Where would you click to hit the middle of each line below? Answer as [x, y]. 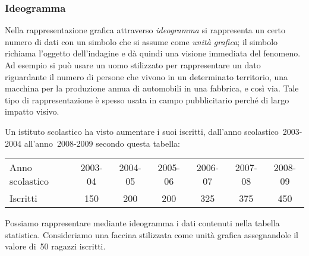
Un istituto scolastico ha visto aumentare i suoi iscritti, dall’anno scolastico [142, 131]
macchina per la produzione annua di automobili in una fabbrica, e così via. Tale [152, 88]
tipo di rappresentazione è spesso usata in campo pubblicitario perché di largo [147, 99]
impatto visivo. [32, 111]
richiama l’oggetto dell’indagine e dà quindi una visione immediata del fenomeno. [153, 53]
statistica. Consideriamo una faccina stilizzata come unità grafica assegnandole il [152, 234]
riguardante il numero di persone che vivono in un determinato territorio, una [146, 76]
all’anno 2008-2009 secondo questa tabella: [102, 143]
